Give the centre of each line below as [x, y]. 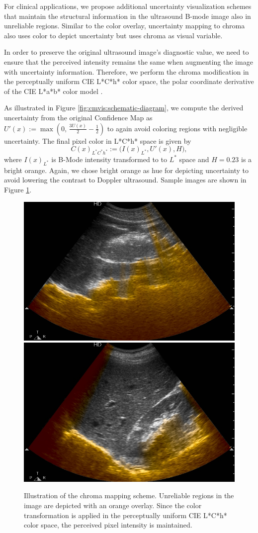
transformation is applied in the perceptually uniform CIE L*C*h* [126, 515]
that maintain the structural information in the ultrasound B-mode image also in [128, 16]
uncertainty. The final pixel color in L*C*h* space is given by [98, 140]
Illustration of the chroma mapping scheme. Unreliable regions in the [129, 495]
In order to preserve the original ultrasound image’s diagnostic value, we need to [127, 52]
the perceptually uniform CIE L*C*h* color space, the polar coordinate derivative [129, 81]
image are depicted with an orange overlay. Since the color [113, 505]
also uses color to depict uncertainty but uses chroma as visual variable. [113, 35]
